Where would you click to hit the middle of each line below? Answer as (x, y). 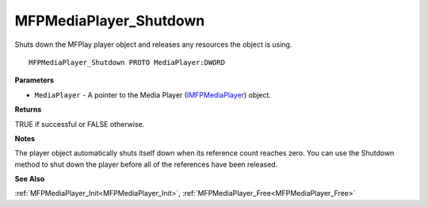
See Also (30, 179)
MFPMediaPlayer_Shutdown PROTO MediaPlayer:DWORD (127, 62)
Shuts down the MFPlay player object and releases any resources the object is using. (153, 44)
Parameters (34, 80)
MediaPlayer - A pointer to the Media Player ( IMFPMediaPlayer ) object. (153, 94)
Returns (28, 109)
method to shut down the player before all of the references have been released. (146, 164)
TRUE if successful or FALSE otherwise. (80, 124)
